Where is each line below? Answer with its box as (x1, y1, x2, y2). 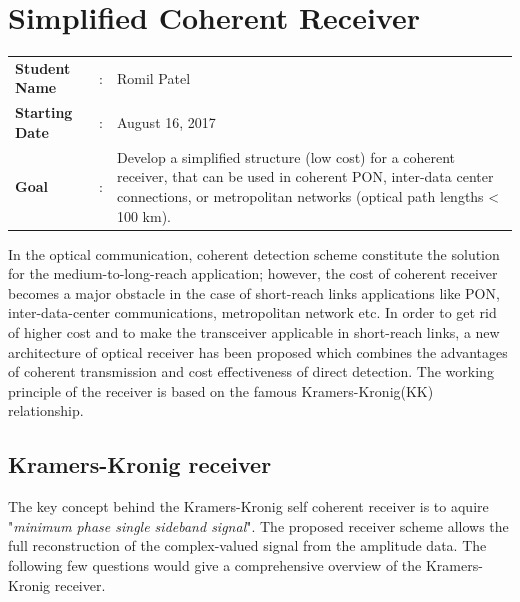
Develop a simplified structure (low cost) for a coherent (116, 146, 456, 167)
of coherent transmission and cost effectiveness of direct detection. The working (8, 361, 494, 382)
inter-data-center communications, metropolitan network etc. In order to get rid (8, 302, 497, 323)
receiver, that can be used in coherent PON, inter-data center (116, 166, 494, 187)
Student (15, 57, 71, 78)
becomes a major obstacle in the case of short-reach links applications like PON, (8, 282, 500, 303)
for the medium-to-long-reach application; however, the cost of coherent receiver (8, 263, 498, 284)
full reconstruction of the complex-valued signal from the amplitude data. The (8, 535, 487, 556)
